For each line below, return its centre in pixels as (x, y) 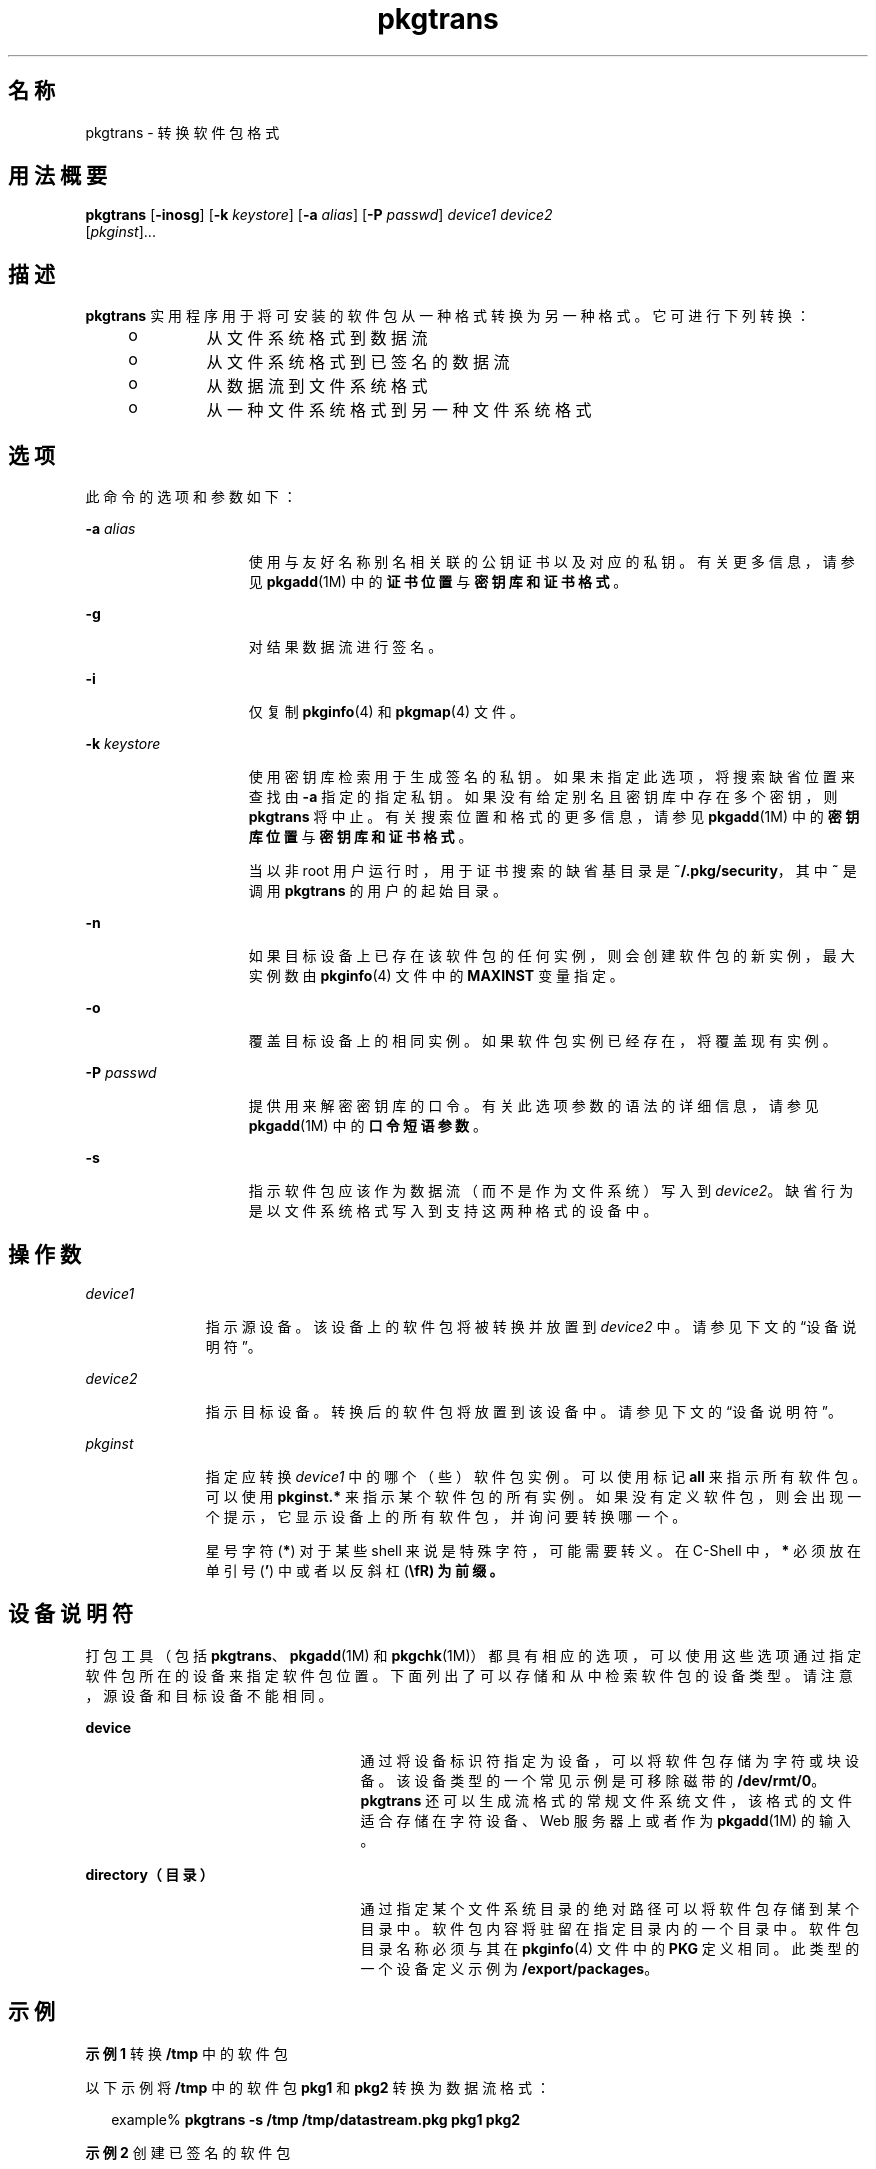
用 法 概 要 (57, 176)
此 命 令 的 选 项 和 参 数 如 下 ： (191, 497)
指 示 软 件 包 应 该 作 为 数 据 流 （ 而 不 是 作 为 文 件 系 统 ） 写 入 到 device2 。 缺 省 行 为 (551, 1191)
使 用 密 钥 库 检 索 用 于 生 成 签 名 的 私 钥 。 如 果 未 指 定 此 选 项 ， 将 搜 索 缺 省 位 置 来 (551, 777)
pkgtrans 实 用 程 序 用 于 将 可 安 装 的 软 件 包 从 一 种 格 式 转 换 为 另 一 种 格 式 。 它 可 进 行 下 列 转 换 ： (447, 316)
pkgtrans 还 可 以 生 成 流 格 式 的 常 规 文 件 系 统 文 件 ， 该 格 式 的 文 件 (606, 1800)
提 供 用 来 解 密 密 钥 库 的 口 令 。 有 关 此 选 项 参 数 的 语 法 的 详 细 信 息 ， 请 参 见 (533, 1106)
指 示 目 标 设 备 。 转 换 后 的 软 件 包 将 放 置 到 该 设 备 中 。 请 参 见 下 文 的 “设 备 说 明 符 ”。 (524, 1411)
